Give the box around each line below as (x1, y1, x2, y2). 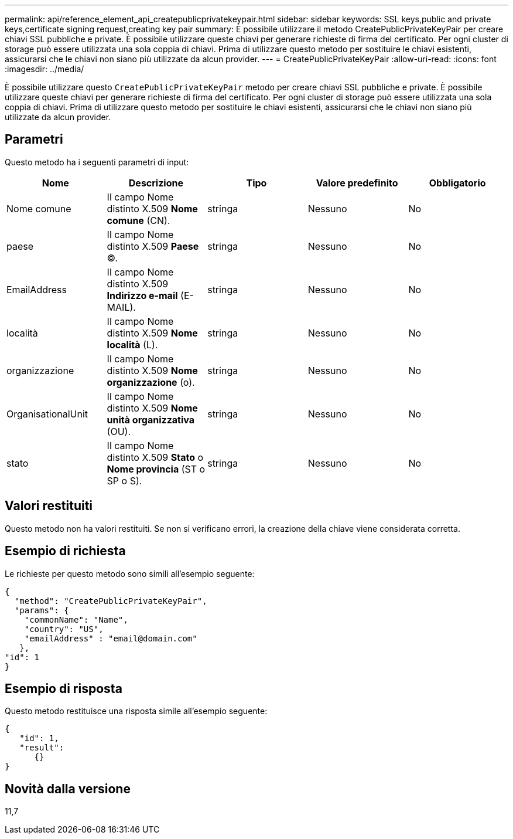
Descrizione (128, 176, 183, 189)
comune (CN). (107, 214, 170, 226)
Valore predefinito (316, 176, 398, 189)
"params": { (14, 605, 69, 615)
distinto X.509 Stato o (107, 451, 204, 463)
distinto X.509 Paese (107, 240, 199, 252)
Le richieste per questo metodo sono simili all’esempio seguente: (5, 568, 255, 579)
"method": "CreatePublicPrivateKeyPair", (14, 596, 207, 606)
